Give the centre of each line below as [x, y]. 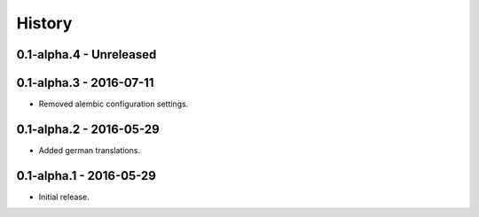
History [44, 23]
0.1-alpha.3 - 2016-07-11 [85, 83]
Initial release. [64, 197]
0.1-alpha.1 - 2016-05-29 [86, 176]
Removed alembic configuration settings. [114, 104]
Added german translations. [90, 150]
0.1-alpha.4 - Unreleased [86, 54]
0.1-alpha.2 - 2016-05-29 [88, 129]
